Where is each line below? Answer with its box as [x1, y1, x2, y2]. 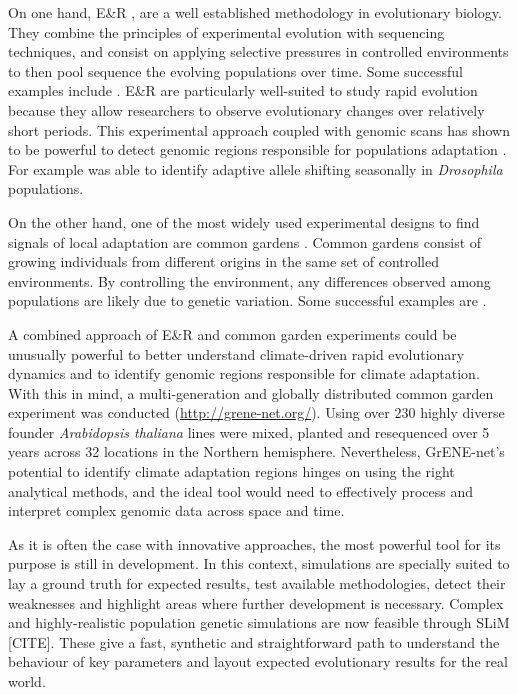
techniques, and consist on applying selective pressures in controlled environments [8, 41, 509, 62]
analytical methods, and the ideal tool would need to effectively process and [8, 480, 473, 501]
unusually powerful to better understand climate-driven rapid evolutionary [8, 343, 465, 364]
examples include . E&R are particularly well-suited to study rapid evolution [8, 80, 478, 101]
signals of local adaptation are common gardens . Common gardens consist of [8, 231, 482, 252]
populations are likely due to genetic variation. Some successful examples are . [8, 290, 487, 311]
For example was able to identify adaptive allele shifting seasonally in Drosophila [8, 158, 503, 179]
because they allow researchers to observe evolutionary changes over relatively [8, 99, 485, 120]
